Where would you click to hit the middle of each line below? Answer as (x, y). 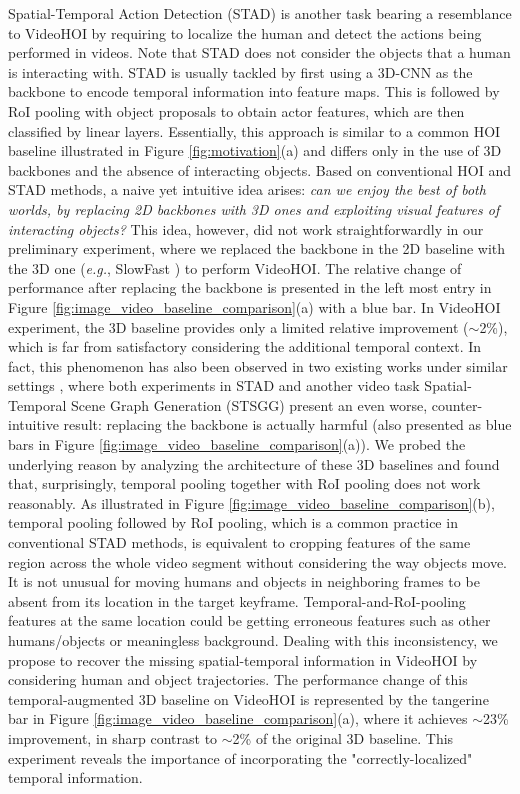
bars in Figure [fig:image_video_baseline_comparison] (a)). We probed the (237, 444)
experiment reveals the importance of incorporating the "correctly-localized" (240, 757)
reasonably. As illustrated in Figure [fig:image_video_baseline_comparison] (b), (251, 502)
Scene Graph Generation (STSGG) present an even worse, (249, 404)
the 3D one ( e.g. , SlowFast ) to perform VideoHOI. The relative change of (235, 267)
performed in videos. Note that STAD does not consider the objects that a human (259, 52)
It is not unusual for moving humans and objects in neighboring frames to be (244, 581)
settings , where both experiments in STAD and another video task (214, 385)
